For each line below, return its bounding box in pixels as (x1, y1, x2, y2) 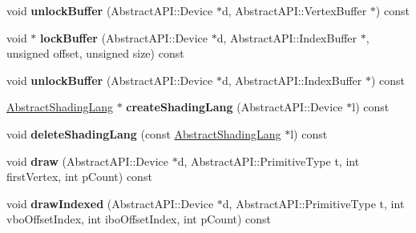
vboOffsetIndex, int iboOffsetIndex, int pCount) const (6, 211, 272, 227)
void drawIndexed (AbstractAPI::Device (6, 195, 214, 211)
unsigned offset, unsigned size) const (6, 45, 184, 62)
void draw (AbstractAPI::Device (6, 152, 168, 169)
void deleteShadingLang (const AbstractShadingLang (6, 125, 281, 142)
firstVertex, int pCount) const (6, 168, 152, 185)
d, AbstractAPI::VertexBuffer (221, 2, 367, 18)
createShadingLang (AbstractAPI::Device (126, 98, 343, 115)
